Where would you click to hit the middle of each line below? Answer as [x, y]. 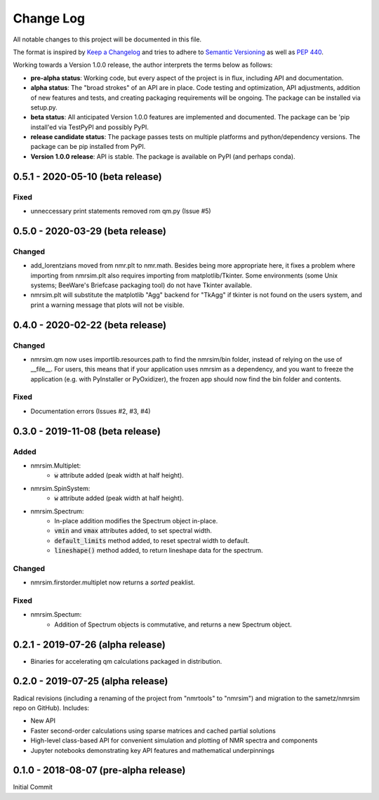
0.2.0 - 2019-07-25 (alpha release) [91, 681]
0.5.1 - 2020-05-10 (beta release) [87, 177]
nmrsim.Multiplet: [56, 465]
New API [43, 721]
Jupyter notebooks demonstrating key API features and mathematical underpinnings [153, 750]
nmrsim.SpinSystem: [60, 488]
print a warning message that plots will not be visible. [107, 305]
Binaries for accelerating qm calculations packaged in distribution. [126, 661]
